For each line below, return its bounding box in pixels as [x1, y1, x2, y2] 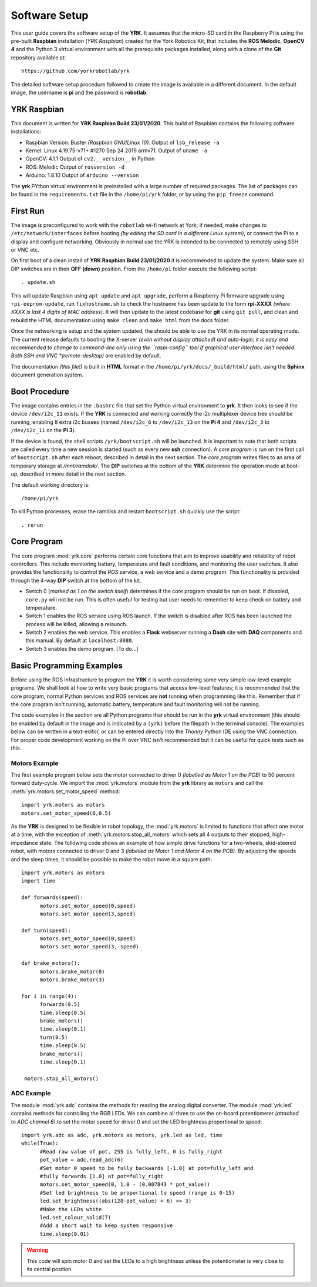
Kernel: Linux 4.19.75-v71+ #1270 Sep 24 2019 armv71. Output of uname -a [25, 147, 208, 154]
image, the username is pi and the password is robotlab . [11, 89, 148, 96]
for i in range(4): [21, 992, 77, 999]
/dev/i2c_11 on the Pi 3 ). [11, 427, 76, 434]
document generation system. [11, 371, 83, 379]
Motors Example [11, 759, 59, 767]
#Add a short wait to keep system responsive [39, 1222, 173, 1229]
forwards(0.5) [39, 1001, 80, 1008]
